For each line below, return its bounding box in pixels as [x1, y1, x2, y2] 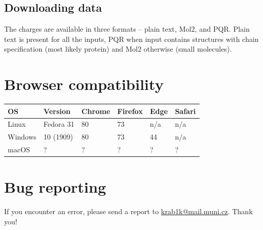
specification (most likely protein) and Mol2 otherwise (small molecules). [4, 43, 232, 54]
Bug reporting [4, 176, 106, 197]
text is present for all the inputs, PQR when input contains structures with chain [4, 33, 259, 44]
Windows [8, 131, 37, 142]
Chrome [81, 105, 111, 116]
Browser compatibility [4, 74, 164, 95]
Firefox [117, 105, 143, 116]
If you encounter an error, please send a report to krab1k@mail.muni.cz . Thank [4, 206, 253, 217]
